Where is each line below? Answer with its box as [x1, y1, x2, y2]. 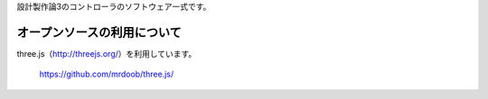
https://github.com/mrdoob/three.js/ [39, 68, 174, 80]
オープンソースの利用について [16, 24, 183, 40]
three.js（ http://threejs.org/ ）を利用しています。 [16, 48, 197, 58]
